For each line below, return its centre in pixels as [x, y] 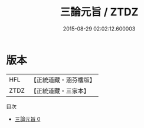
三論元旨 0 [27, 119]
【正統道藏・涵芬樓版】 [63, 80]
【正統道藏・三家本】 [60, 90]
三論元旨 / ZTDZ [99, 12]
